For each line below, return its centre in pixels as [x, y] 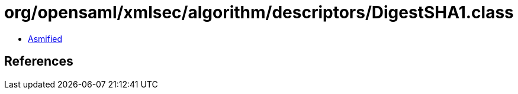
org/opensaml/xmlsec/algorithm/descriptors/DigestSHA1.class [259, 12]
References [39, 61]
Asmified [45, 38]
